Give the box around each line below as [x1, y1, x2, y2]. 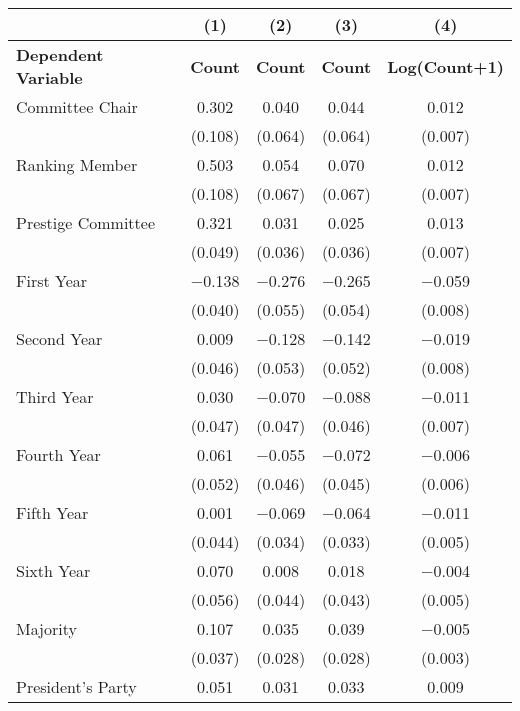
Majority [16, 617, 77, 640]
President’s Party [16, 675, 137, 698]
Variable [16, 66, 83, 89]
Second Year [16, 327, 103, 350]
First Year [16, 269, 88, 292]
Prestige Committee [16, 211, 155, 234]
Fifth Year [16, 501, 89, 524]
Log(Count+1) [387, 54, 504, 78]
